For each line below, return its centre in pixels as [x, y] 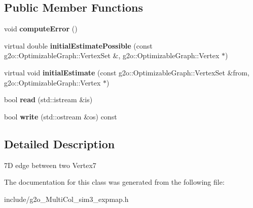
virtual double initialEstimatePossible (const [78, 45]
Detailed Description [60, 143]
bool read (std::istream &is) [48, 99]
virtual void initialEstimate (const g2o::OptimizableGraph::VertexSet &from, [127, 72]
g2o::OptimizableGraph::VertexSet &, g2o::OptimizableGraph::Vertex [112, 55]
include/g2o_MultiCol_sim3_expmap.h [66, 199]
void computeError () [41, 29]
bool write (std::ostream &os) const [61, 116]
